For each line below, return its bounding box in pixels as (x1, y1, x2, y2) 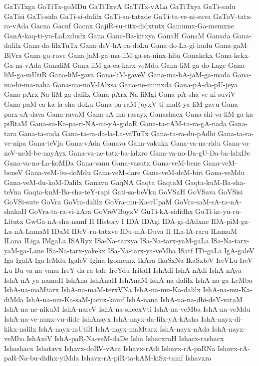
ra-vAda (4, 20, 29, 31)
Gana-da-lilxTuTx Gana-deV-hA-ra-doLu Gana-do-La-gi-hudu (23, 40, 213, 50)
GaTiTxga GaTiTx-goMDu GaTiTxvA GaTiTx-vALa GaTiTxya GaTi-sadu (4, 1, 236, 11)
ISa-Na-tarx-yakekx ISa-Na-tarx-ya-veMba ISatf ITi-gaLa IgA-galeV (46, 245, 255, 255)
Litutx (4, 216, 23, 226)
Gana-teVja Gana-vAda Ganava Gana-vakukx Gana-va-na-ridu (28, 138, 221, 148)
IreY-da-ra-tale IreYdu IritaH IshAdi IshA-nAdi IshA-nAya (61, 265, 242, 275)
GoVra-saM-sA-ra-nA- (174, 196, 242, 206)
